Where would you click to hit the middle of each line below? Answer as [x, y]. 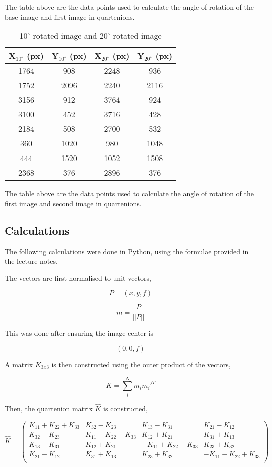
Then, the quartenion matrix [49, 408]
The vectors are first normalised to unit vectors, [78, 278]
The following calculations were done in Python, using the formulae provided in [127, 251]
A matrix [19, 364]
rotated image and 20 [70, 36]
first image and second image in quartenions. [73, 203]
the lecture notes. [31, 261]
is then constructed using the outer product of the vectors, [141, 364]
